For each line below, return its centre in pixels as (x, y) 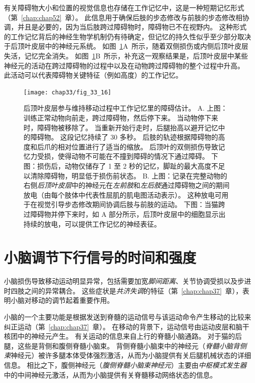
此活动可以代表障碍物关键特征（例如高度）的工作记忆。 (93, 75)
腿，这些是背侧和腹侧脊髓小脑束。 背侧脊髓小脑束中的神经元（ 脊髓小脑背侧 (125, 345)
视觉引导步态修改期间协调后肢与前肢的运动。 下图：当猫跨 (131, 204)
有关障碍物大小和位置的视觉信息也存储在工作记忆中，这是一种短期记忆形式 (124, 7)
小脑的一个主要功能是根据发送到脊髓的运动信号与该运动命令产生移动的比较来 (127, 317)
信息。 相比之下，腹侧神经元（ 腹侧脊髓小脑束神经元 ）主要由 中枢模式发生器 (125, 365)
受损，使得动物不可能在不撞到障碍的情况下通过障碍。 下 (127, 156)
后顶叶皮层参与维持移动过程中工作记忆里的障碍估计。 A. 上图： (126, 108)
